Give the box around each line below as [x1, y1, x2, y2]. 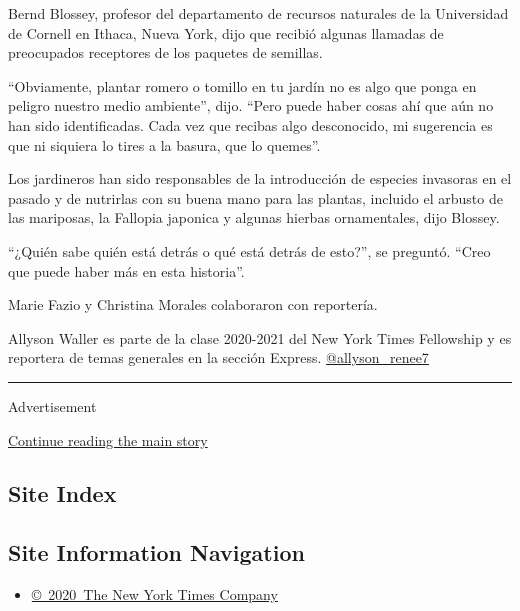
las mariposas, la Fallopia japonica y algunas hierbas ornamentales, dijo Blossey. [8, 207, 500, 228]
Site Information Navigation [8, 537, 305, 568]
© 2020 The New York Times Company [31, 584, 278, 605]
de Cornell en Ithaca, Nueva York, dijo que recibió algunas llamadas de [8, 22, 444, 43]
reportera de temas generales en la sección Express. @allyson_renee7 [8, 347, 429, 368]
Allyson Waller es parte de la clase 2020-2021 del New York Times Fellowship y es [8, 327, 512, 348]
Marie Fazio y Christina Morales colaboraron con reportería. [8, 294, 378, 315]
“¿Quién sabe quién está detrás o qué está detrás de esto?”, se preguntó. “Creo [8, 240, 491, 261]
